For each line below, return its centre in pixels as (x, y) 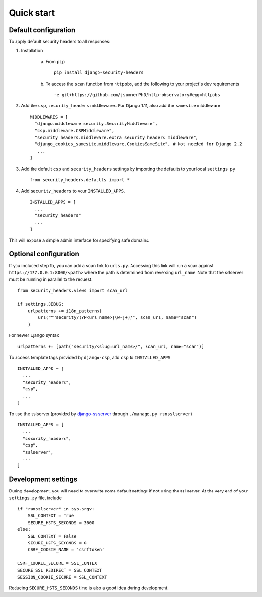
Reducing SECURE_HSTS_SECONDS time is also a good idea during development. (89, 588)
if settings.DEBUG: (41, 304)
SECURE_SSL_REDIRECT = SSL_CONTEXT (60, 570)
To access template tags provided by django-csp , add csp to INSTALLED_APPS (90, 357)
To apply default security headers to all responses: (60, 42)
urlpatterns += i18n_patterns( (65, 311)
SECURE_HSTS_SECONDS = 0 (57, 543)
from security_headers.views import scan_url (73, 290)
